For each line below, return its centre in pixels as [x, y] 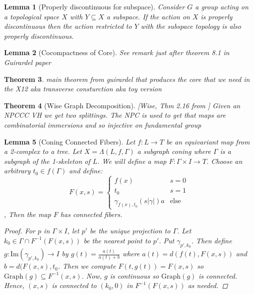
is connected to [74, 285]
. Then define [212, 240]
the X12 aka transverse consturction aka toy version [83, 89]
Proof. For [20, 231]
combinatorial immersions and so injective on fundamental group [103, 124]
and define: [86, 171]
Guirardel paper [28, 62]
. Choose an [224, 161]
